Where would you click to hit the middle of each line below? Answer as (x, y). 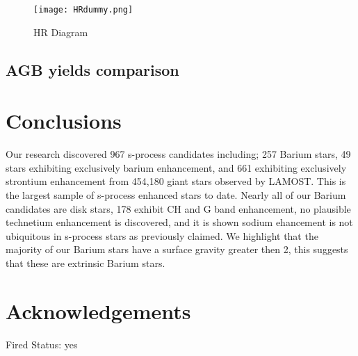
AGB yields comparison (92, 69)
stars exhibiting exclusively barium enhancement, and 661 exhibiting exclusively (176, 167)
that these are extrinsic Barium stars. (86, 262)
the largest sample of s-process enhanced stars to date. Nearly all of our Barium (176, 194)
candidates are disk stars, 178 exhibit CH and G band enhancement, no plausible (178, 208)
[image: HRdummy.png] (83, 10)
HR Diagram (61, 32)
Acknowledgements (98, 310)
